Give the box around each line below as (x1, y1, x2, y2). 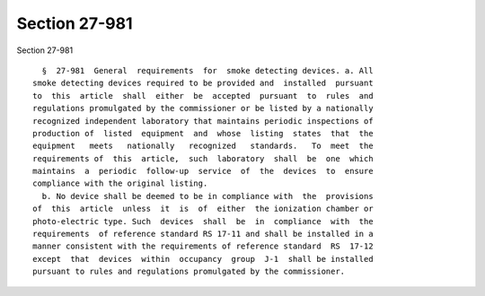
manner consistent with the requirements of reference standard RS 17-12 (32, 241, 374, 251)
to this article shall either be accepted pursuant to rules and (32, 91, 374, 100)
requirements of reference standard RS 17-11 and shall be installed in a (32, 229, 374, 239)
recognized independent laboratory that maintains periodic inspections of (32, 116, 374, 126)
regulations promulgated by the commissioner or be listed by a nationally (32, 103, 374, 114)
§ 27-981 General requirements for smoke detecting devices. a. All (41, 65, 374, 75)
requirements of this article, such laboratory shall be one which (32, 153, 374, 163)
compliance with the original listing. (32, 178, 208, 188)
